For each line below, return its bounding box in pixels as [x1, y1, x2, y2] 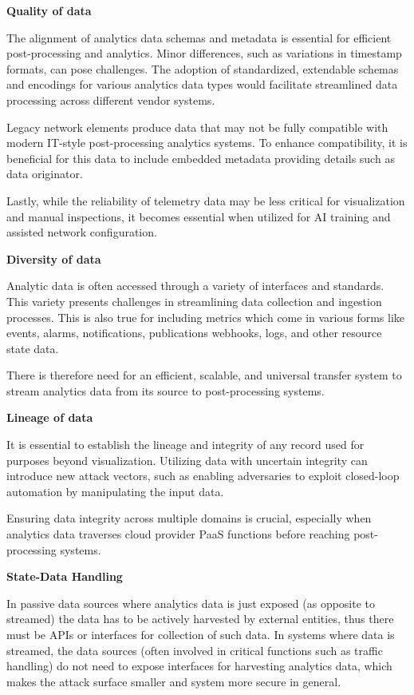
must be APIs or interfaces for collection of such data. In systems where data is [6, 626, 395, 642]
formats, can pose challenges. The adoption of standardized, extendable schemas [6, 60, 399, 77]
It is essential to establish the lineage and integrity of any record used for [6, 436, 365, 453]
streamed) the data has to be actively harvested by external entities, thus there [6, 610, 394, 627]
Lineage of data [6, 409, 93, 426]
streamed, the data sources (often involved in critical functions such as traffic [6, 641, 383, 658]
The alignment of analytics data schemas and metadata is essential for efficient [6, 29, 392, 46]
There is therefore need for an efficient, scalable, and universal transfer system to [6, 367, 402, 383]
